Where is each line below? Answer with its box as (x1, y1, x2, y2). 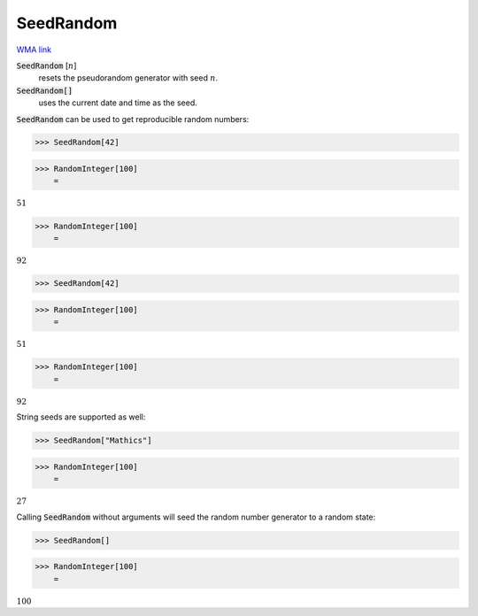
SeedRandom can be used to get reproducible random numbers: (16, 113, 250, 124)
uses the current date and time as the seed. (38, 97, 198, 108)
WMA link (16, 44, 52, 55)
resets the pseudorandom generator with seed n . (38, 73, 219, 83)
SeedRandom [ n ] (16, 60, 77, 71)
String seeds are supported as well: (16, 412, 146, 422)
